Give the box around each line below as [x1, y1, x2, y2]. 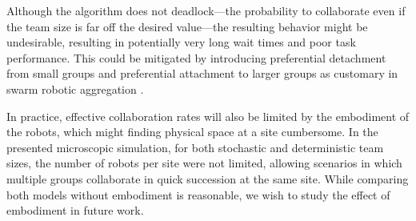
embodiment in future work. [6, 202, 144, 219]
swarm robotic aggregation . [6, 80, 144, 97]
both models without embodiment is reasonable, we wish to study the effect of [6, 186, 390, 203]
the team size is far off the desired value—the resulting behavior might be [6, 18, 368, 34]
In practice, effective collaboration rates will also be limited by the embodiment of [6, 107, 410, 124]
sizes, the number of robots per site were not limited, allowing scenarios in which [6, 155, 402, 171]
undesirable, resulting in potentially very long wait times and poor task [6, 34, 356, 50]
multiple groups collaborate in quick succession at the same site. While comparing [6, 170, 409, 187]
